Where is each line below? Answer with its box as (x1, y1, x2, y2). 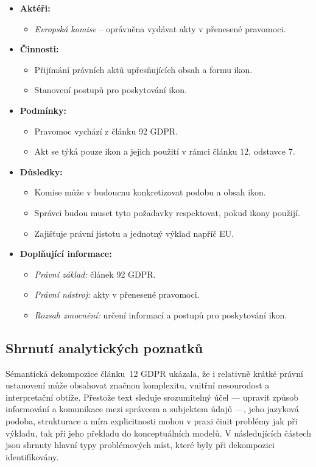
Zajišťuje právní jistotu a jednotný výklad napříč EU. (34, 226, 234, 239)
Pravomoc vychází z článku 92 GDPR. (34, 124, 178, 137)
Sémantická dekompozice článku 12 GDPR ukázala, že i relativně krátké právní (5, 367, 303, 379)
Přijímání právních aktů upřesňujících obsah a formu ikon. (34, 63, 253, 75)
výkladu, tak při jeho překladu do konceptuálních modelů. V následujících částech (5, 426, 311, 439)
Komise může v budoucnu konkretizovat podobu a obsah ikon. (34, 186, 266, 198)
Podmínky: (19, 104, 67, 116)
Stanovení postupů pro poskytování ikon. (34, 83, 187, 96)
